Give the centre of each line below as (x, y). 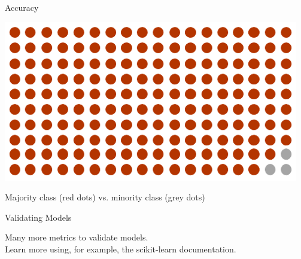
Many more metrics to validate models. (77, 237)
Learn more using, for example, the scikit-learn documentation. (121, 249)
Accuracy (22, 7)
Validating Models (38, 217)
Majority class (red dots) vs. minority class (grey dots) (105, 197)
